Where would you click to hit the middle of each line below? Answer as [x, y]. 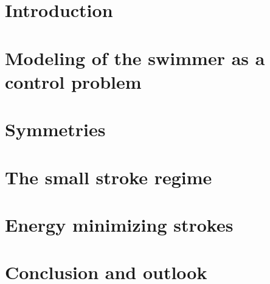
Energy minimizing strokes [119, 224]
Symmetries [55, 129]
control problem [73, 81]
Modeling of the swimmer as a [135, 57]
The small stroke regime [109, 177]
